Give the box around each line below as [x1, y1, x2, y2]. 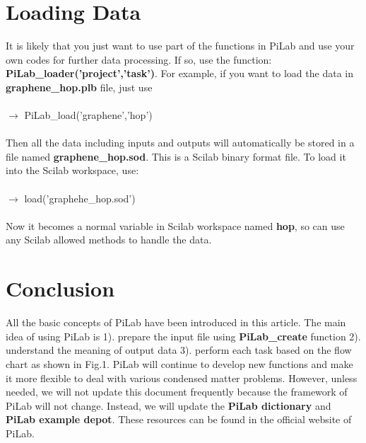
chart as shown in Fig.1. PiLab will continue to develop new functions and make [6, 356, 353, 371]
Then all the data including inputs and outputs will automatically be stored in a [6, 135, 355, 150]
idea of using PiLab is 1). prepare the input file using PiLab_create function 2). [6, 328, 361, 343]
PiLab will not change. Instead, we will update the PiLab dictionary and [6, 398, 331, 413]
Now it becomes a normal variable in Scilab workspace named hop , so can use [6, 218, 345, 233]
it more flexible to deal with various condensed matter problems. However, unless [6, 370, 358, 385]
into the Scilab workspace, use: [6, 163, 139, 178]
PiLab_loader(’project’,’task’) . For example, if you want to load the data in [6, 66, 353, 81]
